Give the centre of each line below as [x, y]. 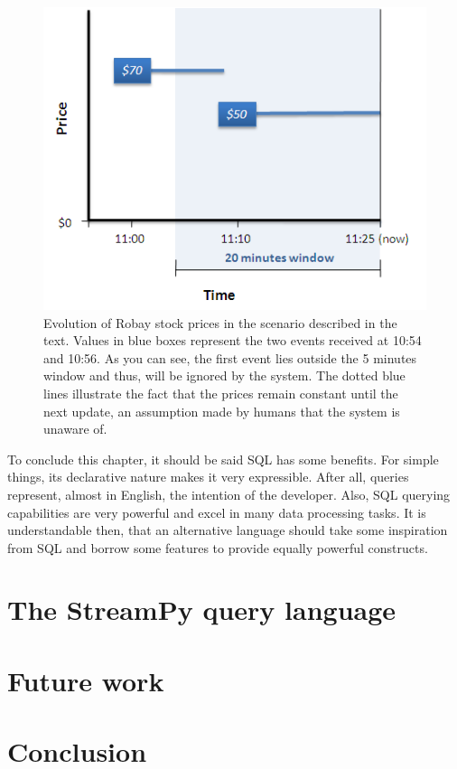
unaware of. [75, 429]
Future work [86, 680]
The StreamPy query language [202, 610]
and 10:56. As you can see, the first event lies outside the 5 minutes [230, 357]
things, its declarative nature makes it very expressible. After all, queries [208, 477]
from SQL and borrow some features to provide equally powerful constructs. [218, 547]
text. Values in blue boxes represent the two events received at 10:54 [233, 340]
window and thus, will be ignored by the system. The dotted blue [224, 375]
